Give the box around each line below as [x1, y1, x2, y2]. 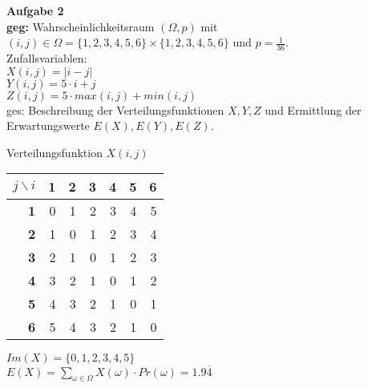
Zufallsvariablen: [6, 50, 87, 67]
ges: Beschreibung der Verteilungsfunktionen [6, 101, 224, 118]
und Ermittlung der [265, 101, 362, 118]
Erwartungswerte [6, 117, 90, 134]
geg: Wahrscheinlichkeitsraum [6, 18, 155, 34]
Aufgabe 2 [6, 2, 64, 18]
